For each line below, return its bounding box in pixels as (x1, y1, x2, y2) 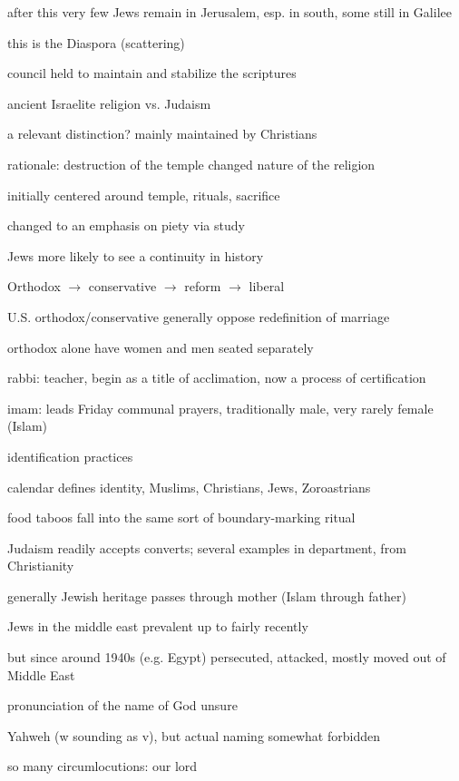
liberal (249, 277, 285, 296)
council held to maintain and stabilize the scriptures (7, 63, 297, 83)
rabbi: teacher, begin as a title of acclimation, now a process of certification (7, 368, 426, 387)
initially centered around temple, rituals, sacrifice (7, 185, 280, 204)
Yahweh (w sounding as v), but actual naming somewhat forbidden (7, 726, 380, 745)
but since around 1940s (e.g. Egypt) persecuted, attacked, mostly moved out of (7, 648, 446, 667)
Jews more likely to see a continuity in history (7, 246, 264, 265)
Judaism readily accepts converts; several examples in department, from (7, 538, 406, 557)
